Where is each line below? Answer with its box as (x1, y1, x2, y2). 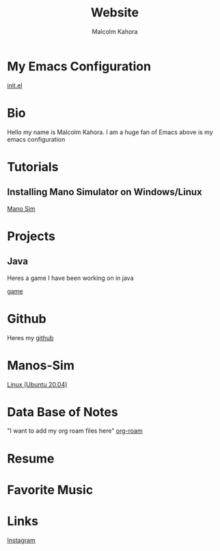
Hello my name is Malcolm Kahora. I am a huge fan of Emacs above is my (7, 128, 213, 136)
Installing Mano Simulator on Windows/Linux (7, 186, 203, 198)
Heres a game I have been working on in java (7, 274, 135, 282)
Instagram (7, 536, 36, 544)
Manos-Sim (7, 357, 75, 373)
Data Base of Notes (7, 404, 118, 420)
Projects (7, 228, 56, 244)
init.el (7, 81, 23, 90)
